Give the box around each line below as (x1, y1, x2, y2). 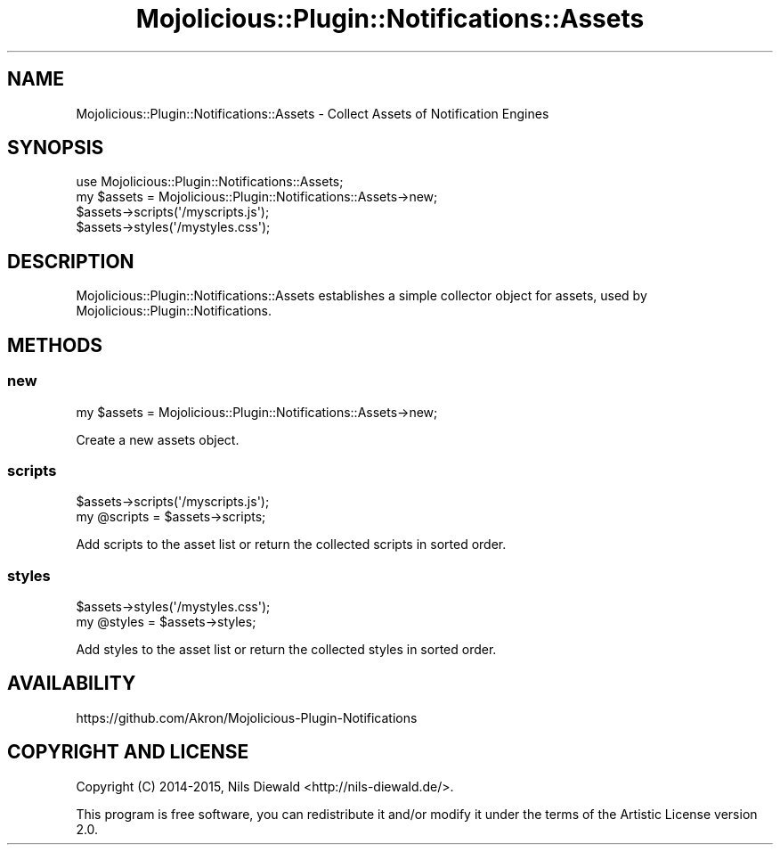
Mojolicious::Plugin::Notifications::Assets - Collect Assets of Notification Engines (76, 105, 549, 121)
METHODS (7, 333, 103, 356)
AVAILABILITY (7, 672, 136, 695)
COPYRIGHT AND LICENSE (7, 741, 249, 764)
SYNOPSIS (7, 136, 104, 160)
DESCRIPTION (7, 250, 134, 273)
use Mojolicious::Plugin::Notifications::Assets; (76, 174, 344, 190)
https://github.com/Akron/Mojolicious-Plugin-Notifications (76, 709, 418, 725)
